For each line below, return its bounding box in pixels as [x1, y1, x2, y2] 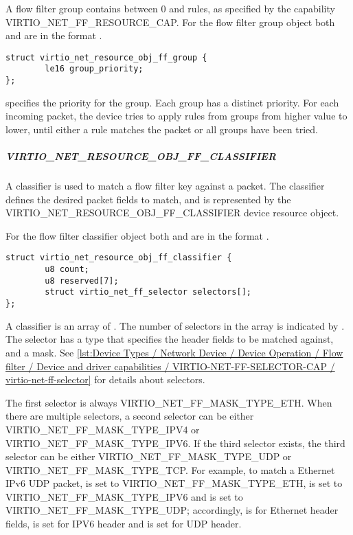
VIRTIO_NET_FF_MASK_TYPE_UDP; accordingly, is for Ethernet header [5, 503, 339, 517]
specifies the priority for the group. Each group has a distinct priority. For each [5, 95, 339, 109]
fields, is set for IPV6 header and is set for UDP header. [5, 516, 242, 531]
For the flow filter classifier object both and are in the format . [5, 228, 269, 242]
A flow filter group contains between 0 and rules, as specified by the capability [5, 1, 335, 15]
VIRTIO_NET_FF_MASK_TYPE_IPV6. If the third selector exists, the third [5, 435, 345, 450]
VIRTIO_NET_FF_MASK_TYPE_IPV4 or [5, 422, 200, 436]
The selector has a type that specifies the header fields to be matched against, [5, 332, 334, 346]
